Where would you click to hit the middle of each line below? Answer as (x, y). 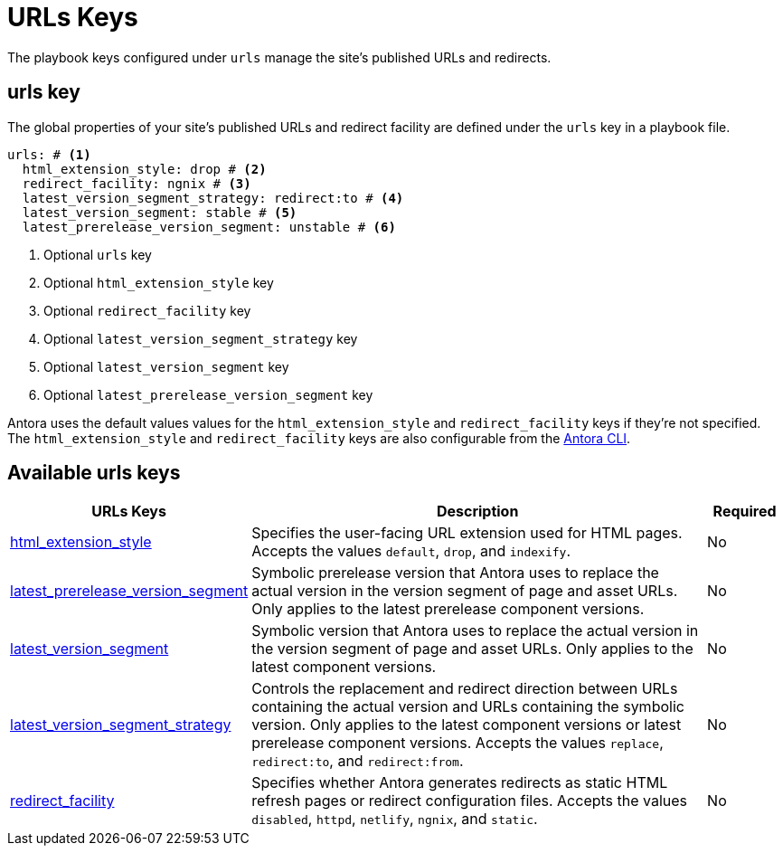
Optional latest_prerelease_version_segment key (208, 394)
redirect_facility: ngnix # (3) (137, 183)
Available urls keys (94, 473)
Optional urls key (98, 254)
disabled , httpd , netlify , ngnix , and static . (395, 819)
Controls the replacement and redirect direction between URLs (465, 689)
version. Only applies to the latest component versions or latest (467, 725)
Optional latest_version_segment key (166, 366)
